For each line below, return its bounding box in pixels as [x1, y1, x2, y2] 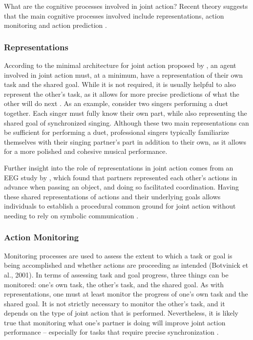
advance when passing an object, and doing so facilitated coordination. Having [4, 182, 239, 192]
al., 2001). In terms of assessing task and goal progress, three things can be [4, 269, 229, 279]
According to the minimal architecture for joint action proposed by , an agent [4, 60, 236, 70]
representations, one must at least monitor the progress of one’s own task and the [4, 289, 248, 299]
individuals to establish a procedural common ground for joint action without [4, 201, 236, 211]
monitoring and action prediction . [4, 20, 107, 30]
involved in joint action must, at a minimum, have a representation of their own [4, 69, 243, 80]
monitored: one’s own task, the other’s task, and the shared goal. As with [4, 279, 224, 289]
